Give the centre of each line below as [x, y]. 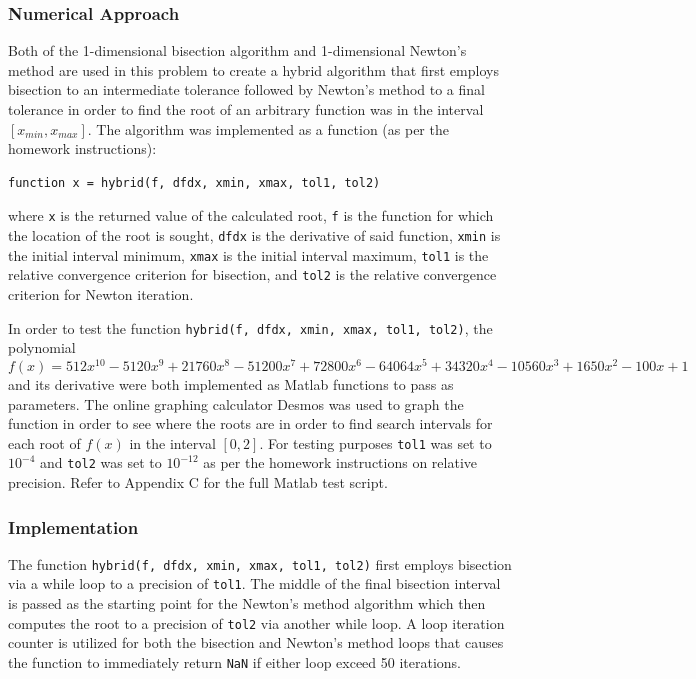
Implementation [73, 526]
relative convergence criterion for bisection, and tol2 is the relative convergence [252, 274]
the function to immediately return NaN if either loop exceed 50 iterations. [235, 661]
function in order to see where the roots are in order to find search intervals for [250, 423]
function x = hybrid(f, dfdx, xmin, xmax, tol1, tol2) [194, 182]
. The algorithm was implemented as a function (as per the [268, 128]
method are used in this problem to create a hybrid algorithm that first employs [253, 69]
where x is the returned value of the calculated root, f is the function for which [251, 215]
